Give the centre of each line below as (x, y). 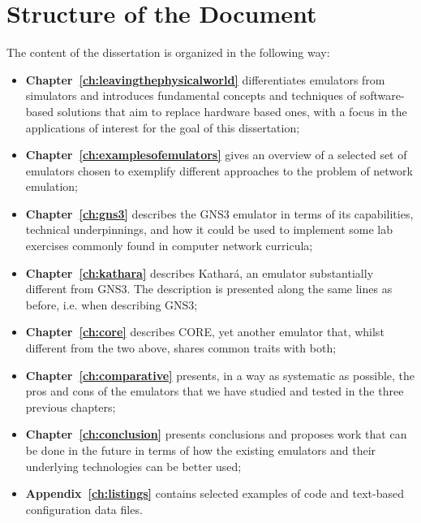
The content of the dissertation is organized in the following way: (168, 52)
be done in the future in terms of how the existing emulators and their (201, 450)
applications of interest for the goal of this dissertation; (163, 127)
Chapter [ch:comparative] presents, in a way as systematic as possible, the (220, 375)
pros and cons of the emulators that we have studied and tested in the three (215, 391)
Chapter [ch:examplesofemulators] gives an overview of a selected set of (216, 155)
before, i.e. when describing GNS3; (112, 304)
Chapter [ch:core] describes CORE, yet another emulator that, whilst (205, 332)
